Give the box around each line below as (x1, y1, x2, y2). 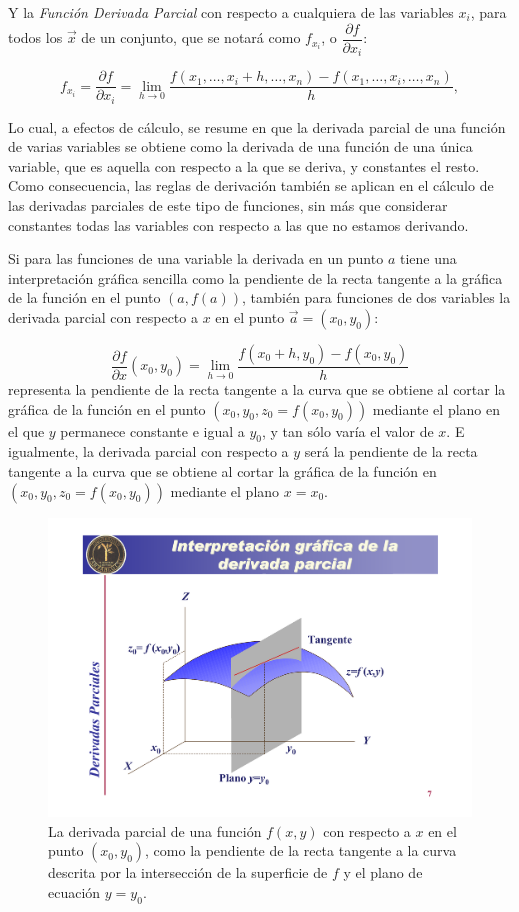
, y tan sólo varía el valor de (262, 420, 434, 441)
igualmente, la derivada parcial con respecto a (8, 441, 289, 462)
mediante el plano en (372, 398, 501, 419)
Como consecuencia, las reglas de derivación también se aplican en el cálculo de (8, 175, 494, 196)
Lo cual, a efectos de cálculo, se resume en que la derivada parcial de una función (8, 116, 506, 137)
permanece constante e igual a (60, 420, 245, 441)
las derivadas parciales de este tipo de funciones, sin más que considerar (8, 195, 448, 215)
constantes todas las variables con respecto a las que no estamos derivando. (8, 214, 469, 235)
